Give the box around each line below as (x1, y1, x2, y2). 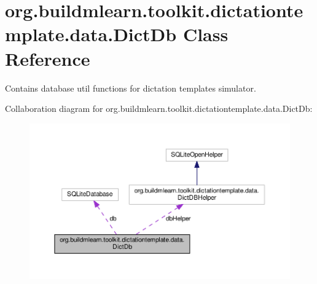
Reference (5, 45, 90, 71)
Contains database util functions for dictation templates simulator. (5, 81, 256, 94)
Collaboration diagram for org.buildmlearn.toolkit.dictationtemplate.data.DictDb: (5, 102, 313, 115)
